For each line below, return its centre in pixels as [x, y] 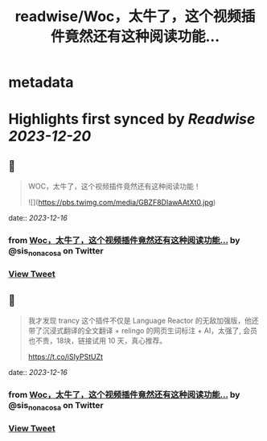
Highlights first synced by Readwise [132, 120]
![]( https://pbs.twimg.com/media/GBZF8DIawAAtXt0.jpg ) [122, 203]
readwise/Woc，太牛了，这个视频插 [135, 16]
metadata [41, 82]
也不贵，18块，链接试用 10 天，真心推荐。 [97, 341]
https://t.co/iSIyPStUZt [65, 357]
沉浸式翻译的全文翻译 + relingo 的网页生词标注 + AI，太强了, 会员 [150, 331]
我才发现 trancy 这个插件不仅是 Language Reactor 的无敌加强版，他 [140, 321]
